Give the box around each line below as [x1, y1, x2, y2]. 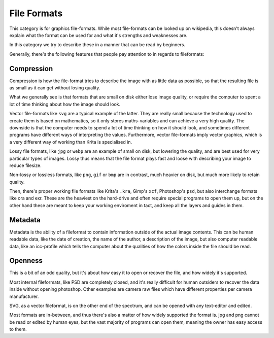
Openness [9, 256, 43, 265]
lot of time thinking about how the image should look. [9, 101, 121, 107]
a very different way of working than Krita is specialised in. [9, 139, 132, 145]
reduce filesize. [9, 162, 42, 168]
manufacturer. [9, 293, 39, 299]
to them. [9, 326, 27, 332]
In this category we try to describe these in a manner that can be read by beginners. [9, 42, 185, 48]
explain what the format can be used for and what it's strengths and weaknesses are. [9, 32, 188, 38]
